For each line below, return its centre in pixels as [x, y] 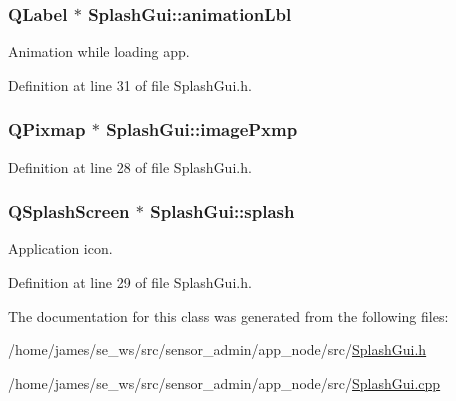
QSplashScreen [69, 211]
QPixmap [47, 129]
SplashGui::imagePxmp [202, 129]
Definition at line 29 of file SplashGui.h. [130, 282]
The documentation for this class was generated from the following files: [228, 315]
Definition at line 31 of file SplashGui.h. [130, 84]
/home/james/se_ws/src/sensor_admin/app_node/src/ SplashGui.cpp [224, 382]
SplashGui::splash [222, 211]
